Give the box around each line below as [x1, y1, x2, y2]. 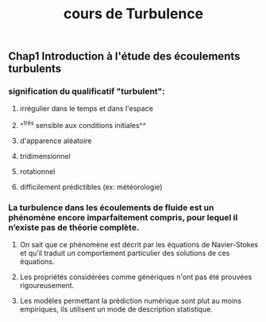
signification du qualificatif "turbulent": [8, 86, 165, 97]
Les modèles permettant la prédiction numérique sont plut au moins [19, 296, 242, 306]
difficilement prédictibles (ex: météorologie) [19, 182, 163, 192]
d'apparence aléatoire [19, 136, 92, 145]
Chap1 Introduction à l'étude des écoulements [8, 49, 241, 64]
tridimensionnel [19, 152, 71, 161]
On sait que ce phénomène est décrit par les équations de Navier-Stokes [19, 240, 259, 250]
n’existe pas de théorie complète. [8, 222, 140, 233]
